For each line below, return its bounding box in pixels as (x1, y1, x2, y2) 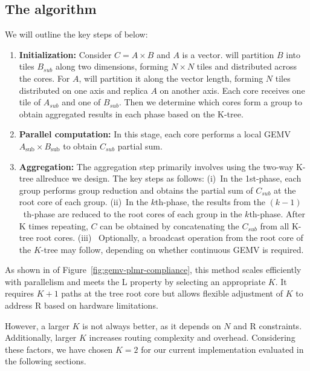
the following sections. (5, 355, 86, 367)
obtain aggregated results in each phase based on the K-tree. (19, 107, 244, 120)
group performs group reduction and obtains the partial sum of (19, 183, 253, 196)
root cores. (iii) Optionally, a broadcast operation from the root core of (36, 231, 303, 244)
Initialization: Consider (19, 48, 112, 61)
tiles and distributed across (196, 60, 297, 73)
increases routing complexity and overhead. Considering (89, 331, 295, 344)
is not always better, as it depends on (82, 319, 221, 332)
